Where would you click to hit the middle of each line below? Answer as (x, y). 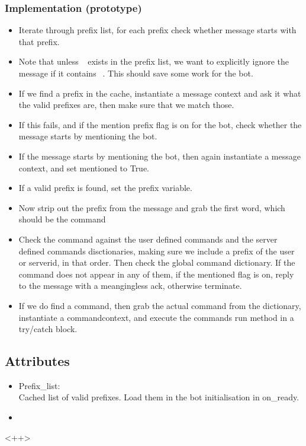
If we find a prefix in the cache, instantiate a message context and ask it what (160, 93)
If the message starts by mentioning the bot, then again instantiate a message (160, 156)
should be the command (62, 219)
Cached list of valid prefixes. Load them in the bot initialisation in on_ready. (159, 397)
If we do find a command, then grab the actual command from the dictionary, (160, 305)
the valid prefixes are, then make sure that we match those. (126, 105)
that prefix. (39, 41)
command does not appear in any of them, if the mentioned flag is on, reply (156, 274)
